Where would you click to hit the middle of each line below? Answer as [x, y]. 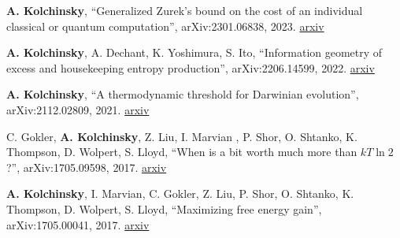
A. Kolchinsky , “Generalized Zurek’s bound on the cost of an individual [185, 10]
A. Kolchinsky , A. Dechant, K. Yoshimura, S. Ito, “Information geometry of [194, 52]
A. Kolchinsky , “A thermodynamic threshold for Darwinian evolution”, [183, 94]
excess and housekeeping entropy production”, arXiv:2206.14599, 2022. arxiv [191, 67]
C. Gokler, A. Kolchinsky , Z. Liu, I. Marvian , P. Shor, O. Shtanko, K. [182, 136]
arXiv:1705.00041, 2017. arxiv [78, 224]
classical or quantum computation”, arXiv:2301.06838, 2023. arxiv [165, 26]
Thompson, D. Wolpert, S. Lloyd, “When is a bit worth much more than [182, 152]
